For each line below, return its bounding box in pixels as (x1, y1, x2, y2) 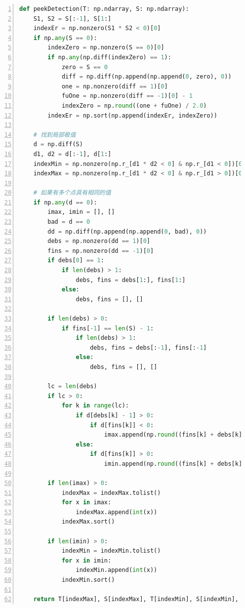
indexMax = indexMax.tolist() (61, 489, 161, 496)
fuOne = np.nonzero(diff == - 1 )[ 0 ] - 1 (61, 92, 193, 100)
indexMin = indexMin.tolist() (61, 547, 161, 555)
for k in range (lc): (61, 402, 129, 409)
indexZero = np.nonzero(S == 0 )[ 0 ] (47, 44, 164, 51)
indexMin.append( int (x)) (76, 567, 158, 574)
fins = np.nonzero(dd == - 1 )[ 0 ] (47, 247, 154, 254)
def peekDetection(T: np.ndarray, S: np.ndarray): (19, 5, 189, 12)
